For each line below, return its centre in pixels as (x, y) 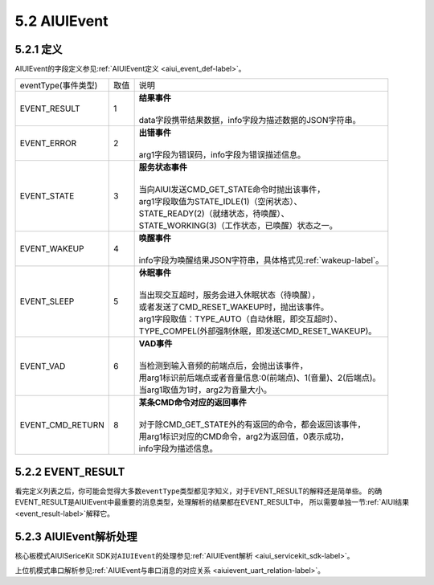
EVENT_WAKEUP (52, 249)
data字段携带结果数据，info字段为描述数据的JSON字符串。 (250, 121)
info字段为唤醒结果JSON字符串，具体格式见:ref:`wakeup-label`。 (261, 260)
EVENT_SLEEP (47, 301)
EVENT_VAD (43, 366)
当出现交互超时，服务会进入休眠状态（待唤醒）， (229, 295)
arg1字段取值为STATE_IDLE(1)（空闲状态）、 (220, 202)
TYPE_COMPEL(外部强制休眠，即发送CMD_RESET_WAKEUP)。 (258, 331)
